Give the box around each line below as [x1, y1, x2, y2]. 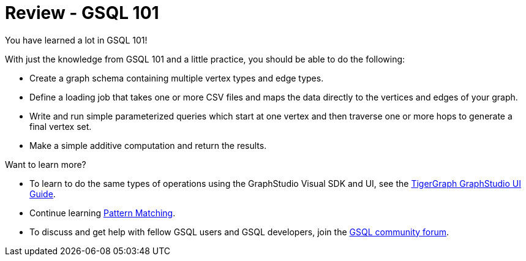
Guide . [29, 188, 56, 199]
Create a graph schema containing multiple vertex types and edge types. [29, 72, 324, 83]
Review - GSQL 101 [5, 2, 159, 23]
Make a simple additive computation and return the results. [29, 140, 267, 151]
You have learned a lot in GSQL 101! [5, 34, 148, 45]
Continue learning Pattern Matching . [29, 207, 176, 218]
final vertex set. [29, 121, 92, 132]
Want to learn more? [5, 159, 86, 170]
